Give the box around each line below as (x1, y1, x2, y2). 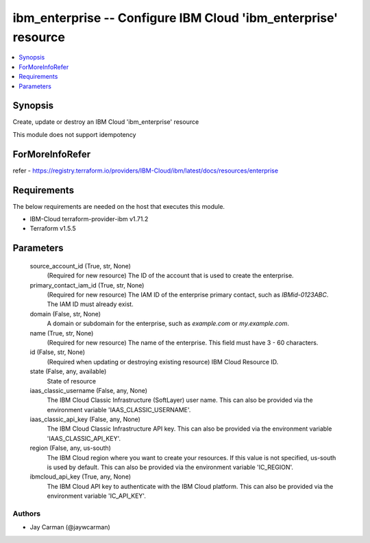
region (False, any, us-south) (29, 444, 111, 452)
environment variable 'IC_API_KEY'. (47, 492, 147, 500)
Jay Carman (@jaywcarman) (29, 523, 111, 531)
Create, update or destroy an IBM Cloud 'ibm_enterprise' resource (12, 118, 199, 126)
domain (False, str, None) (29, 310, 101, 318)
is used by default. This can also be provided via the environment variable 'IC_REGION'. (47, 463, 294, 472)
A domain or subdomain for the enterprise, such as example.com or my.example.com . (47, 319, 289, 328)
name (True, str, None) (29, 329, 94, 337)
